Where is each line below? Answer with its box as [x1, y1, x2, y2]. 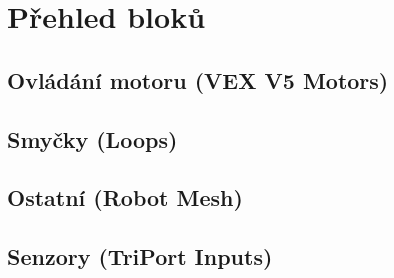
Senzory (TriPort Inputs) [7, 241, 273, 272]
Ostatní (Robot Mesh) [7, 182, 243, 213]
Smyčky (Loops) [7, 123, 178, 154]
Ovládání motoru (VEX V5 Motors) [7, 64, 389, 95]
